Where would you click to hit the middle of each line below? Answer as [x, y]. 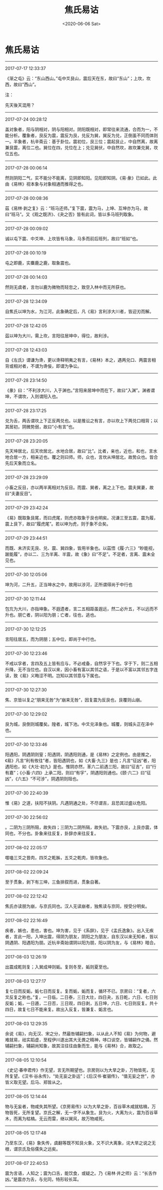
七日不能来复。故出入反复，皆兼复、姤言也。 [71, 1009]
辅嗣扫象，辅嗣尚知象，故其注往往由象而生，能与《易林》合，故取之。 [75, 1046]
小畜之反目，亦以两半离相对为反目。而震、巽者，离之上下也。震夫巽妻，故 [79, 487]
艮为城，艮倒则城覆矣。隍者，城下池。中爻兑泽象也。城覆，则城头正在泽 [77, 724]
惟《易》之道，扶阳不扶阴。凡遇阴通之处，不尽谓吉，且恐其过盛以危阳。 [77, 803]
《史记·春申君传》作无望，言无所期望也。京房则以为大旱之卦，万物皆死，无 [80, 1070]
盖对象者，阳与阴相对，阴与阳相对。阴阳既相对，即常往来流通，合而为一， [79, 129]
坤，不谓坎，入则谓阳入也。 [33, 396]
